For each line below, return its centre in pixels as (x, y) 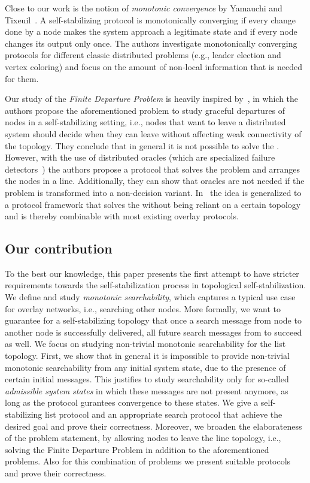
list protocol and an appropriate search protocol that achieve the (163, 414)
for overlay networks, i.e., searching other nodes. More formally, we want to (143, 308)
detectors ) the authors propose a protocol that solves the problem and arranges (153, 169)
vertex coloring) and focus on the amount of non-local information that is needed (154, 66)
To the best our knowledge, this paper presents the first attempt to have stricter (152, 273)
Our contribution (59, 248)
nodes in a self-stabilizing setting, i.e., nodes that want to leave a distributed (145, 122)
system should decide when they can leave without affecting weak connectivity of (153, 133)
